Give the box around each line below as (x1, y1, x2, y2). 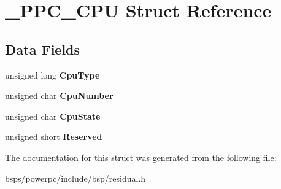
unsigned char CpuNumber (5, 89, 114, 102)
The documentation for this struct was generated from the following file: (5, 150, 277, 163)
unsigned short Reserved (5, 130, 102, 143)
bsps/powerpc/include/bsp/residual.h (5, 171, 146, 184)
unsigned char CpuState (5, 109, 101, 122)
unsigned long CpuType (5, 68, 100, 81)
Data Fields (5, 39, 80, 58)
